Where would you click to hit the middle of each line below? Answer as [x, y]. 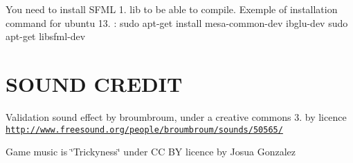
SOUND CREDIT [94, 83]
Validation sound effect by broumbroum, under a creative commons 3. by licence [176, 116]
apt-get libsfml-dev [46, 36]
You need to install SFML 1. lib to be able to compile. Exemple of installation [172, 9]
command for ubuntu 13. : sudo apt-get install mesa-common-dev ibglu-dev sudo [177, 22]
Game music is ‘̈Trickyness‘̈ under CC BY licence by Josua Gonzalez [151, 152]
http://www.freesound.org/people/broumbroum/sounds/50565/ [144, 130]
